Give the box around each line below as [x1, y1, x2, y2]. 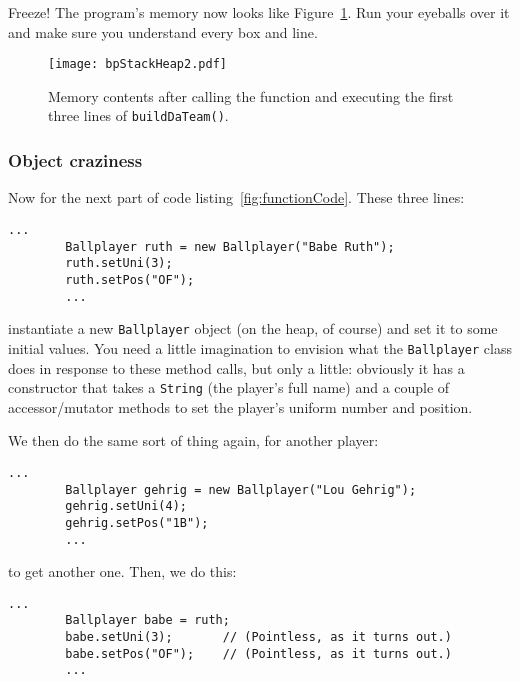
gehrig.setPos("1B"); [65, 515, 209, 530]
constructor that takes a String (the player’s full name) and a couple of [8, 377, 450, 398]
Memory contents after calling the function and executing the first [48, 85, 454, 106]
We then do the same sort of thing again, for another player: [8, 430, 379, 451]
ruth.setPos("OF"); [65, 272, 195, 287]
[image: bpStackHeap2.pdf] [48, 57, 227, 72]
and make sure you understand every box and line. [8, 21, 318, 42]
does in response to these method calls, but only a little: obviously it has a [8, 357, 465, 378]
